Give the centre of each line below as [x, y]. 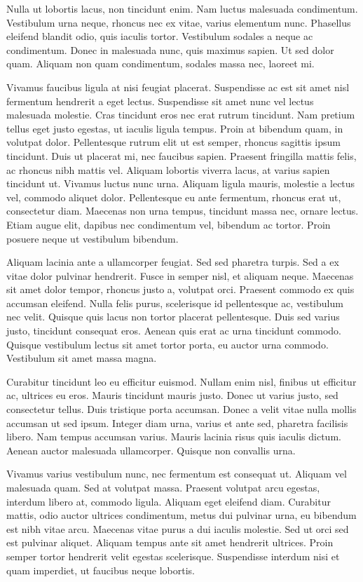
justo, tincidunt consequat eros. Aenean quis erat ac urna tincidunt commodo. [174, 331]
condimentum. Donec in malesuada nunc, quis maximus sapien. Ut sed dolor [170, 49]
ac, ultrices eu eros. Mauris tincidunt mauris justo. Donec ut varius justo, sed [172, 395]
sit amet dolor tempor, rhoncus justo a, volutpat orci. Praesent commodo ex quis [180, 289]
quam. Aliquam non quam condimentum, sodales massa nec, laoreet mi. [160, 63]
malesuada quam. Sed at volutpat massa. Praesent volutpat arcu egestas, [163, 487]
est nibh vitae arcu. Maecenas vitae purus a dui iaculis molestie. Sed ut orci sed [178, 528]
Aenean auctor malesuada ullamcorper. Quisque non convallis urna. [151, 450]
